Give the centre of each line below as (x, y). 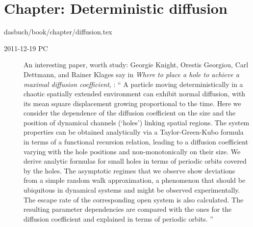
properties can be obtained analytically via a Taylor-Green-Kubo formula (134, 132)
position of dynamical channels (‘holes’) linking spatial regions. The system (137, 122)
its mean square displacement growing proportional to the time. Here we (132, 103)
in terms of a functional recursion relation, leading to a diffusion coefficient (136, 142)
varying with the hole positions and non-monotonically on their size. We (132, 151)
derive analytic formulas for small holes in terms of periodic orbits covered (135, 161)
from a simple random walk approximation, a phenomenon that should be (135, 180)
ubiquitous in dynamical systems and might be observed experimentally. (132, 190)
